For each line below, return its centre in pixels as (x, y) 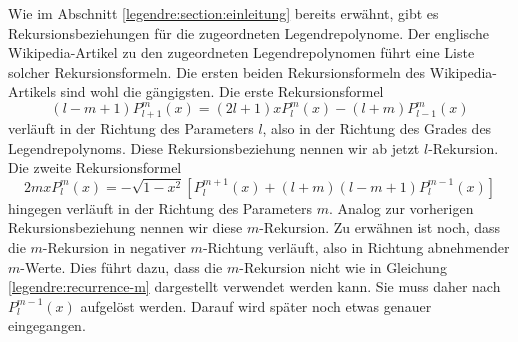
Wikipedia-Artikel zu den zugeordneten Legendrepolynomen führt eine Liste (241, 52)
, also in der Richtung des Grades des (377, 127)
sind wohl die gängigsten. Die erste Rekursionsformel (222, 91)
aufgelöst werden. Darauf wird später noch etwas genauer (256, 305)
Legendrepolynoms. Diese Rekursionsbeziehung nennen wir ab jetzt (214, 147)
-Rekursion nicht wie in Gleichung (343, 266)
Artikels (32, 91)
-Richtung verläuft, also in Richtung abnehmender (356, 247)
